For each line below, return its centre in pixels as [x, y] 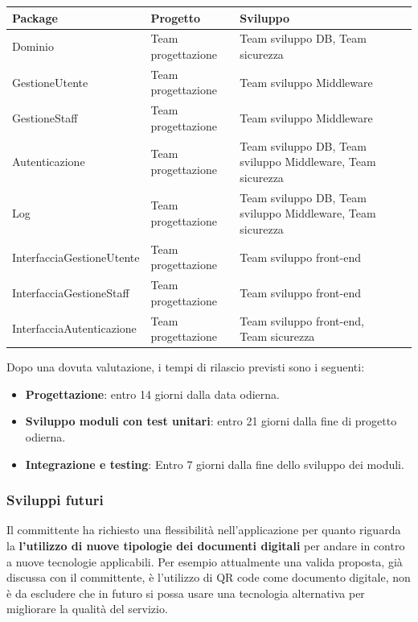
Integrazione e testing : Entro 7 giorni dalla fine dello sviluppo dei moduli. [215, 464]
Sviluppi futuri [55, 500]
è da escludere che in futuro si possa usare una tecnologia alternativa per [186, 593]
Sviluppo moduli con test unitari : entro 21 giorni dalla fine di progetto [211, 421]
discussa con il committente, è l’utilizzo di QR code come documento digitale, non [209, 577]
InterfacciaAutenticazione [74, 328]
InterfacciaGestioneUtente [76, 257]
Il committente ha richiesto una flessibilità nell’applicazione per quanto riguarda [204, 530]
